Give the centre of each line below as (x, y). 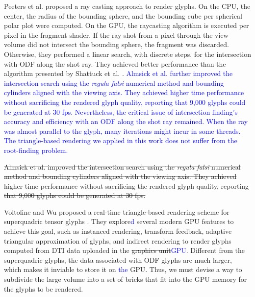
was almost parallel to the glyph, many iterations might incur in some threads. (122, 131)
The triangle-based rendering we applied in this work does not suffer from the (121, 140)
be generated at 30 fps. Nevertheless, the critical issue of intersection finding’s (121, 111)
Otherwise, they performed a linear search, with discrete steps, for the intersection (127, 54)
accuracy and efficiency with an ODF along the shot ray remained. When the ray (126, 121)
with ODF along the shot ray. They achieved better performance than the (115, 63)
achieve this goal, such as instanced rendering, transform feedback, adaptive (118, 231)
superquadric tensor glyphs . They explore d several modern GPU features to (119, 221)
